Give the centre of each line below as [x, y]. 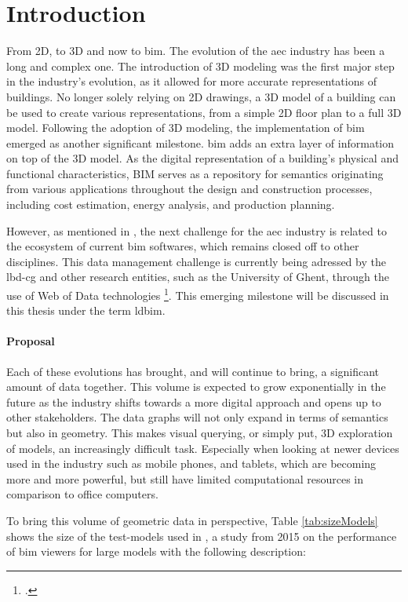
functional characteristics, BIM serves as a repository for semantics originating [195, 173]
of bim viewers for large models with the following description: [156, 551]
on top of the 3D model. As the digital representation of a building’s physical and [202, 158]
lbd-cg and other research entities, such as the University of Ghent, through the [198, 277]
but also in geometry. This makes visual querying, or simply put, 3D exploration [200, 433]
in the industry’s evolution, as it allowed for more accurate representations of [191, 81]
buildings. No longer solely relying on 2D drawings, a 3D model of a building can [201, 96]
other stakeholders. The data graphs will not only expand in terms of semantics [197, 417]
